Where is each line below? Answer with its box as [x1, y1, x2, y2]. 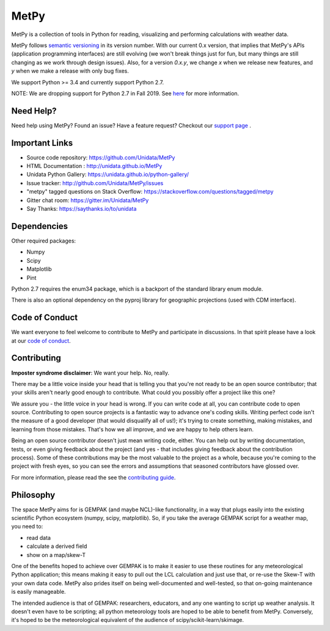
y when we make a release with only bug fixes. [11, 67, 130, 75]
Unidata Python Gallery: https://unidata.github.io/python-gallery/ [26, 171, 189, 178]
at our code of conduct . [11, 337, 71, 345]
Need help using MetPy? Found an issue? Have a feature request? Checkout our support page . [11, 122, 252, 129]
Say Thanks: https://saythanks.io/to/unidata [26, 205, 137, 213]
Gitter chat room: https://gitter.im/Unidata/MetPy [26, 196, 149, 204]
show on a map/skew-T [26, 551, 86, 558]
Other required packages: [11, 237, 76, 244]
